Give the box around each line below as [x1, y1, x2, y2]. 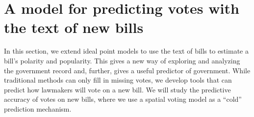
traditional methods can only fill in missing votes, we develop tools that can [4, 75, 232, 85]
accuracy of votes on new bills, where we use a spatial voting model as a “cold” [4, 94, 242, 104]
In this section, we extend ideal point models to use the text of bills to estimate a [4, 46, 249, 56]
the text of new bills [4, 17, 144, 37]
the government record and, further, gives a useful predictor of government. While [4, 65, 251, 75]
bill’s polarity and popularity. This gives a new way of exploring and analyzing [4, 55, 240, 65]
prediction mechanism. [4, 103, 72, 114]
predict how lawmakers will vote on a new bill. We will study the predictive [4, 84, 231, 94]
